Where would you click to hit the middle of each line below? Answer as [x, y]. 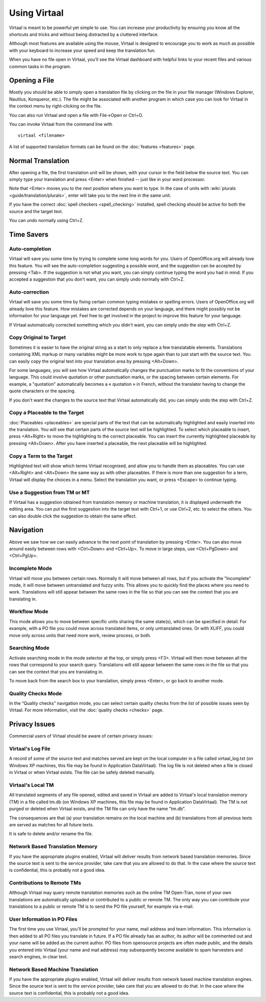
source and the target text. [36, 211]
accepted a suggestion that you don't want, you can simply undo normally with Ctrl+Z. [97, 279]
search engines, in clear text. [39, 957]
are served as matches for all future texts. [51, 824]
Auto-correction [29, 292]
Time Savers [29, 234]
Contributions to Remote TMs [45, 883]
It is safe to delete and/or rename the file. [51, 834]
